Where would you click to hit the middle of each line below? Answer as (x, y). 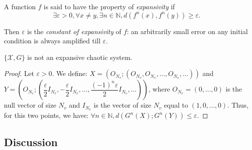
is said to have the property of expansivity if (109, 6)
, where (159, 89)
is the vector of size (123, 105)
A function (20, 6)
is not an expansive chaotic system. (80, 57)
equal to (176, 105)
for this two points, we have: (46, 115)
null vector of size (30, 105)
